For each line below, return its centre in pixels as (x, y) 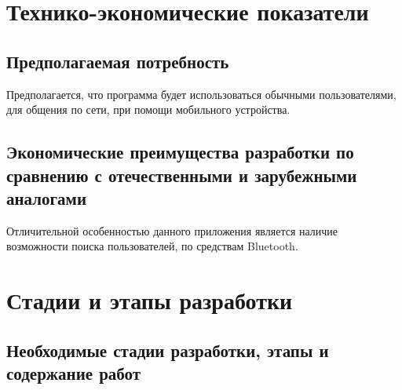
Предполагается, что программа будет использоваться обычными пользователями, (201, 94)
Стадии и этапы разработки (150, 300)
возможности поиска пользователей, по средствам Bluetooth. (152, 246)
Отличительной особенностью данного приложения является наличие (172, 230)
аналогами (47, 197)
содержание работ (74, 373)
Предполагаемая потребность (118, 61)
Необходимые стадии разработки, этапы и (168, 350)
